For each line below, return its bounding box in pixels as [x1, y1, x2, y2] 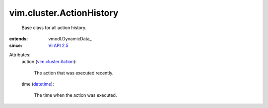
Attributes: [9, 52, 31, 58]
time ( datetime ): [21, 81, 54, 87]
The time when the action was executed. [34, 92, 117, 98]
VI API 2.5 [48, 42, 69, 49]
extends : [9, 36, 28, 41]
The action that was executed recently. [34, 70, 114, 76]
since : [9, 42, 22, 49]
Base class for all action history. [21, 25, 87, 31]
